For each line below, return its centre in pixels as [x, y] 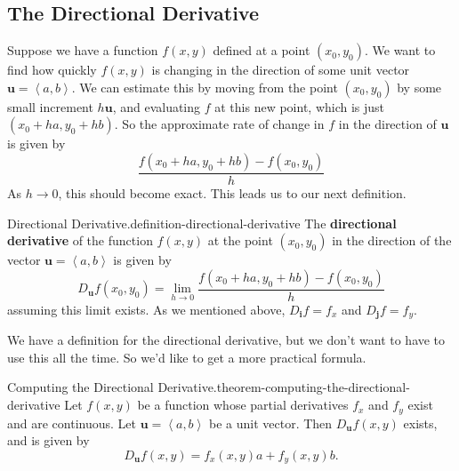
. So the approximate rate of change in [219, 124]
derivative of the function [80, 240]
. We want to [400, 50]
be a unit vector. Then [270, 423]
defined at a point [262, 50]
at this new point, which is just [300, 106]
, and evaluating [157, 106]
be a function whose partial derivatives [243, 405]
